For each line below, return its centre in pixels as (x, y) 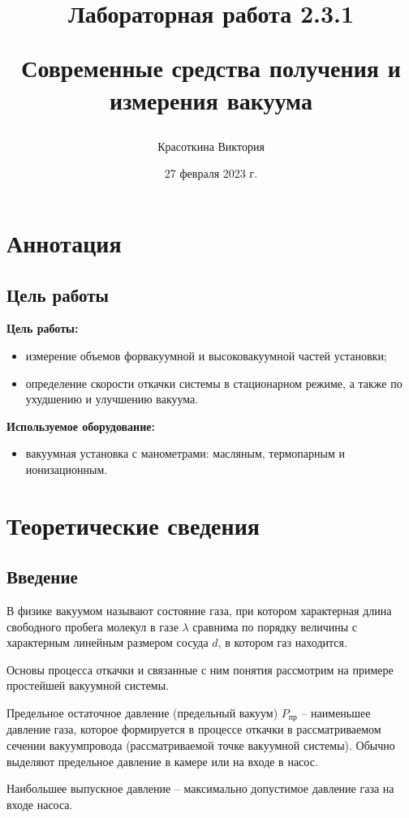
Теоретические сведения (133, 525)
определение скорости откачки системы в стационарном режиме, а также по (214, 383)
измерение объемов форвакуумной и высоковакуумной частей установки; (206, 355)
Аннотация (64, 242)
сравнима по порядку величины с (275, 626)
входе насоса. (40, 804)
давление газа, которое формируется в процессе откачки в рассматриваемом (194, 729)
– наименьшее (336, 713)
